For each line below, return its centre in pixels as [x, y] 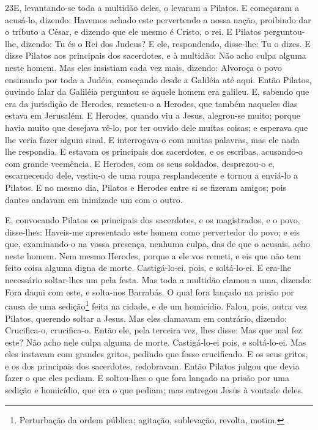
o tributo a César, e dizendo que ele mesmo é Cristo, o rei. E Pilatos [133, 32]
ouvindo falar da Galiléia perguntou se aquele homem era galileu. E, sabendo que [157, 91]
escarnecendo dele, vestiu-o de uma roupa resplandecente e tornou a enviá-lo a [152, 175]
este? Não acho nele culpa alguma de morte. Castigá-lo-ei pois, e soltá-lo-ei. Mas [156, 342]
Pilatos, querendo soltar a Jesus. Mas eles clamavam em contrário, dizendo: [146, 318]
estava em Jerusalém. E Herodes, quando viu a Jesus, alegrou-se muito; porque [153, 115]
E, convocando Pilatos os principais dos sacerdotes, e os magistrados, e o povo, [153, 220]
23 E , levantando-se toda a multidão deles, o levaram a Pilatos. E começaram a [152, 7]
